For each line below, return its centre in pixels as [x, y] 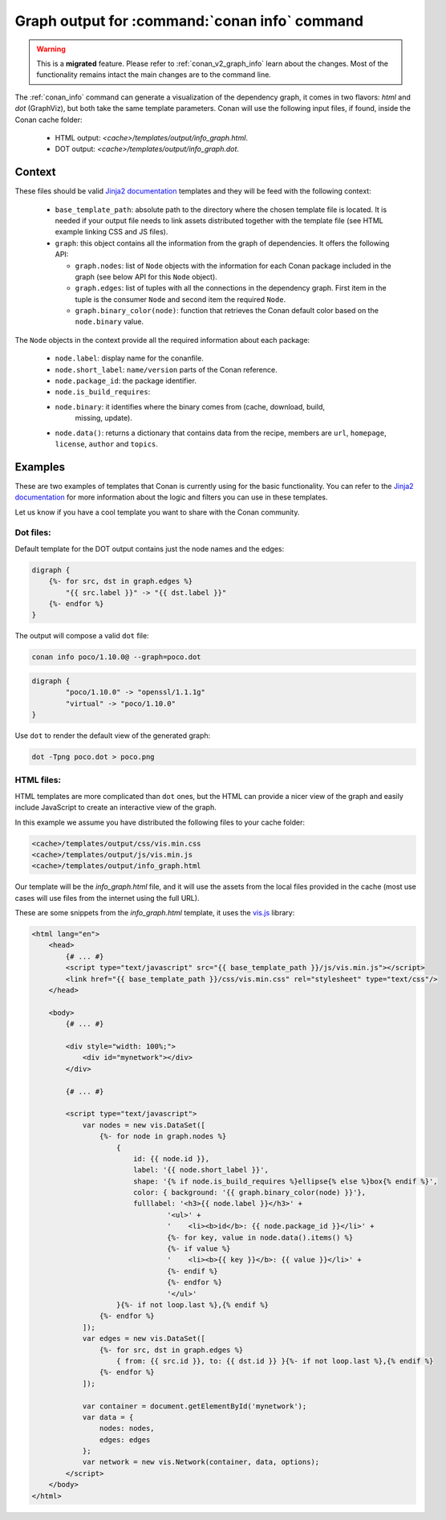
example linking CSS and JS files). [111, 232]
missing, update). [103, 418]
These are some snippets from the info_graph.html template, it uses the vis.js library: [155, 913]
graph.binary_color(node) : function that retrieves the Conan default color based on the [227, 311]
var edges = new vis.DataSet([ [144, 1339]
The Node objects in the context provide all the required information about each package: [162, 340]
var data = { [108, 1417]
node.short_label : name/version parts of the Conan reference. [166, 369]
